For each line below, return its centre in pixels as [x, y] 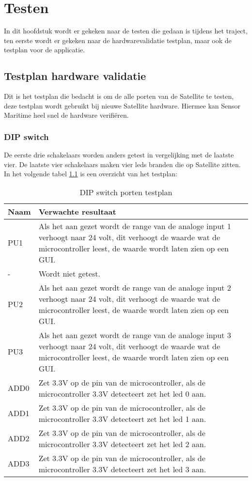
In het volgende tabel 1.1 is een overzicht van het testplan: [91, 174]
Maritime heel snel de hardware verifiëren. [66, 115]
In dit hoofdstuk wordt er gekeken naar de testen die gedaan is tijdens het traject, [126, 31]
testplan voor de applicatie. [44, 50]
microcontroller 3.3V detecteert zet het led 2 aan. [122, 444]
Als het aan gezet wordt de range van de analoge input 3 [135, 335]
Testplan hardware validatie [75, 76]
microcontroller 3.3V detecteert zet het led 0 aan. [122, 393]
